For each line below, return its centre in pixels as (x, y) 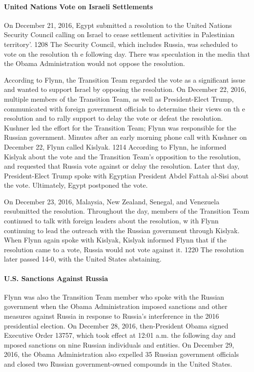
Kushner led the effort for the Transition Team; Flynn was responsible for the (120, 127)
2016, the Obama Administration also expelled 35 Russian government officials (121, 354)
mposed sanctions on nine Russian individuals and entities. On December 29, (119, 344)
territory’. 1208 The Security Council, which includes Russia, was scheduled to (121, 44)
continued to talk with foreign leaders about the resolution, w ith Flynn (111, 221)
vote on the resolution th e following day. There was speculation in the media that (127, 54)
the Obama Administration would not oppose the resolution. (95, 63)
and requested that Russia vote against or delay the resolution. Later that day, (122, 166)
